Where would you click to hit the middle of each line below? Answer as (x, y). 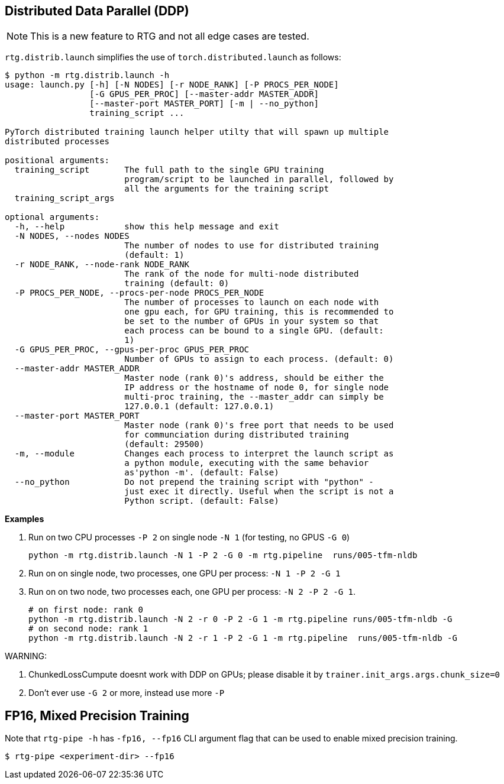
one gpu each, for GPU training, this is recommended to (259, 312)
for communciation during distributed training (237, 435)
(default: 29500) (164, 444)
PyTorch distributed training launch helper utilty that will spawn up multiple (197, 132)
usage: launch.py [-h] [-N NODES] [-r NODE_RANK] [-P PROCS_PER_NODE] (172, 85)
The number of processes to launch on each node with (252, 302)
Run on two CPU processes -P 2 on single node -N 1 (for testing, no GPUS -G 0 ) (189, 537)
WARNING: (26, 656)
